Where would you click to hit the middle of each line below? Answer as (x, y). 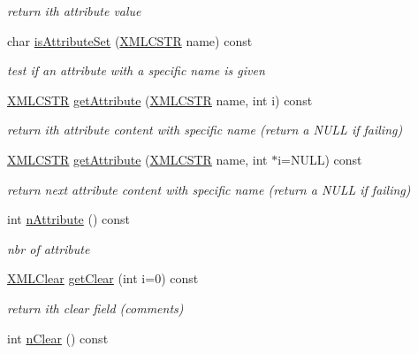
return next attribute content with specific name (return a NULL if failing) (209, 189)
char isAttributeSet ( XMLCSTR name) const (130, 40)
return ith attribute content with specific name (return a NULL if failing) (205, 130)
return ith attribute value (74, 11)
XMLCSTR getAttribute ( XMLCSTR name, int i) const (160, 100)
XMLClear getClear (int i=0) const (103, 278)
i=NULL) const (320, 159)
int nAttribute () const (68, 219)
